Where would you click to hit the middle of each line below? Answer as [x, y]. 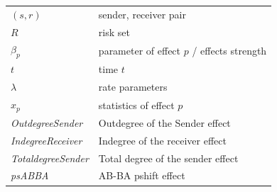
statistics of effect [136, 105]
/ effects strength [229, 51]
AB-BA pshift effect [142, 175]
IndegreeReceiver [47, 140]
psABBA [30, 175]
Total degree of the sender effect [168, 158]
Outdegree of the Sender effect [164, 122]
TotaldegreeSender [50, 158]
